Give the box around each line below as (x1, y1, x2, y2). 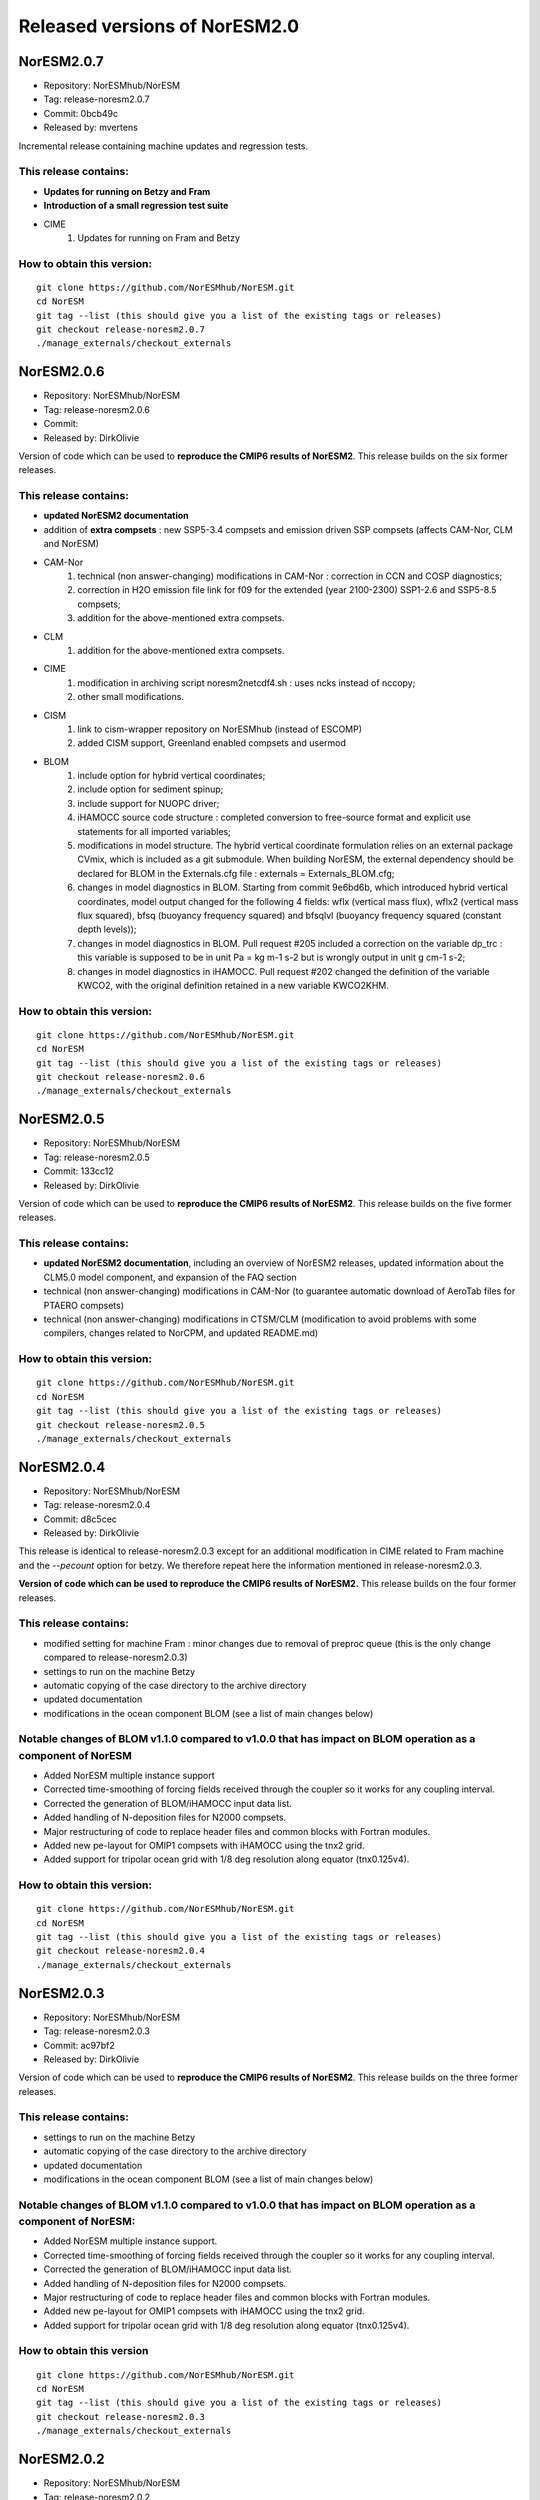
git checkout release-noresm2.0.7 (36, 324, 205, 335)
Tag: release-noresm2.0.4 (43, 1499, 151, 1511)
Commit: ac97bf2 (43, 2039, 115, 2051)
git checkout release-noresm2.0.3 (36, 2411, 205, 2422)
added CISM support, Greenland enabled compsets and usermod (77, 737, 347, 749)
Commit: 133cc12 (43, 1165, 114, 1177)
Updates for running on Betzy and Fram (43, 185, 211, 197)
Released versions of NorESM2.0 (18, 15, 300, 37)
